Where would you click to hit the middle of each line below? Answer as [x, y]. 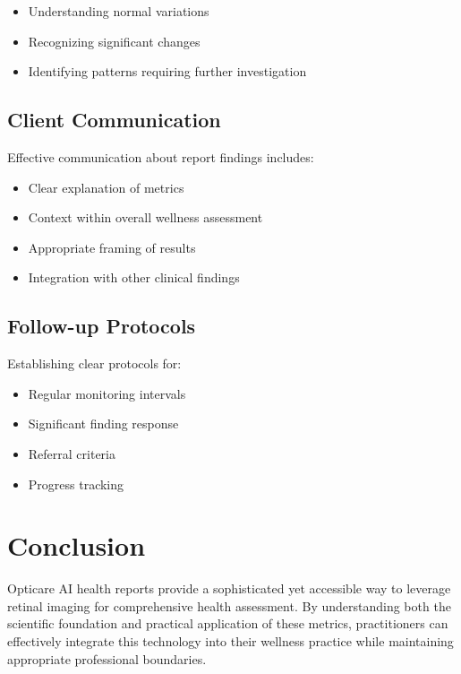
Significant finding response [103, 423]
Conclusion [77, 545]
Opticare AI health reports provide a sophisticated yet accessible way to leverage [229, 588]
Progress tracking [76, 484]
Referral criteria [72, 453]
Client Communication [114, 120]
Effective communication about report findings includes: [161, 156]
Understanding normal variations [119, 11]
